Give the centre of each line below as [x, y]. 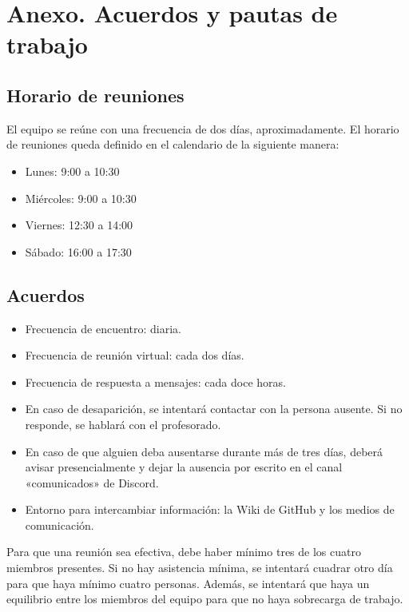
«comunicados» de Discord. [92, 482]
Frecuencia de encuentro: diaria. [103, 328]
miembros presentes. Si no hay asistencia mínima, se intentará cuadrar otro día [200, 568]
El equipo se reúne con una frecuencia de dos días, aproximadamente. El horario [203, 128]
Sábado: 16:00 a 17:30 [78, 251]
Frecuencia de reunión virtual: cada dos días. [135, 355]
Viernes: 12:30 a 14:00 [79, 225]
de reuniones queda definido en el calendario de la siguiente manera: [173, 144]
